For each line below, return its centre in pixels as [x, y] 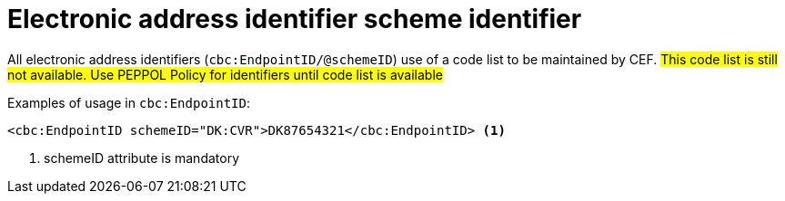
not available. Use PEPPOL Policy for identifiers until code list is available [225, 74]
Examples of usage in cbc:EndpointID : [129, 102]
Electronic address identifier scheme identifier [295, 19]
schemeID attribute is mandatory [142, 158]
